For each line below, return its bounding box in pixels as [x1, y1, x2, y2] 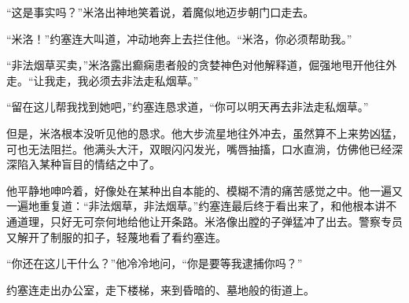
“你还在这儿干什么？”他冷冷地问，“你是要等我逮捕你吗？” [6, 255, 303, 272]
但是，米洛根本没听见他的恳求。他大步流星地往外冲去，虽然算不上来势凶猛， [6, 124, 403, 141]
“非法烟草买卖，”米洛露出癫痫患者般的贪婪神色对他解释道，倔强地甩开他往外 [6, 57, 397, 73]
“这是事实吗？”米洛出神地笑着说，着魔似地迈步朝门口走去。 [6, 4, 315, 20]
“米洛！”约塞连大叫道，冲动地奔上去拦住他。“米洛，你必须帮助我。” [6, 30, 352, 46]
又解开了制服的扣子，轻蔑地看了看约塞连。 [6, 228, 227, 245]
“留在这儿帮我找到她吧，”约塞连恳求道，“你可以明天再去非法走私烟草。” [6, 98, 369, 115]
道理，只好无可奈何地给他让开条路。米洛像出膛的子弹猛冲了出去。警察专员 [17, 212, 403, 229]
